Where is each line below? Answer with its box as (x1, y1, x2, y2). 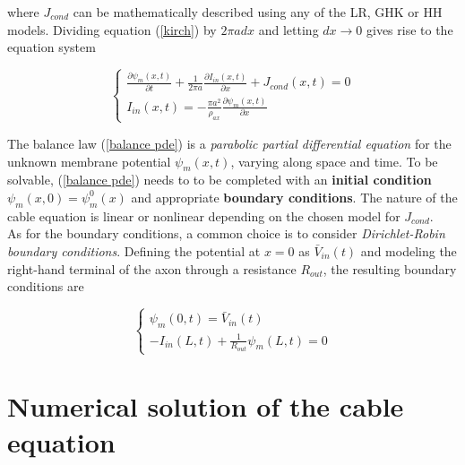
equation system (7, 38, 96, 56)
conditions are (7, 277, 84, 296)
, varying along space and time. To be (230, 151, 438, 170)
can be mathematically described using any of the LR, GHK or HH (73, 3, 443, 21)
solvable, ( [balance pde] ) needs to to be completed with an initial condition (7, 170, 432, 189)
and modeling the (360, 241, 457, 260)
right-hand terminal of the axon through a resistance (7, 259, 297, 278)
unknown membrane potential (7, 151, 171, 170)
